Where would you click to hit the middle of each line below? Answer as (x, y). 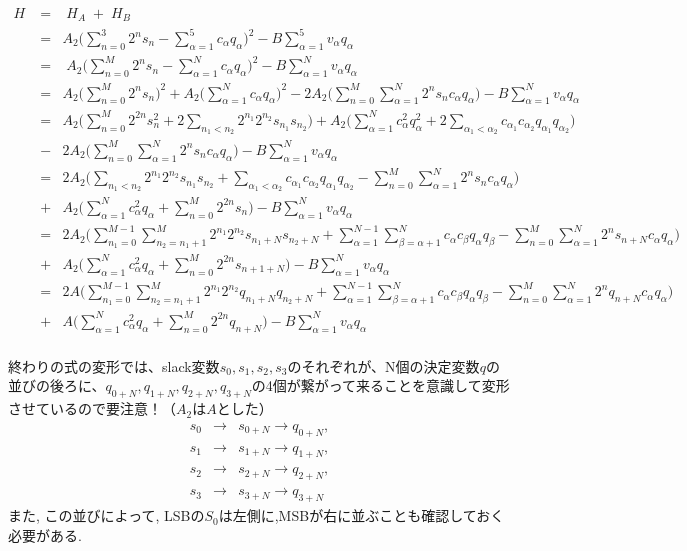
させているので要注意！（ (92, 408)
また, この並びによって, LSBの (106, 515)
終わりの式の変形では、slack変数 (114, 365)
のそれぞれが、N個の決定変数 (383, 365)
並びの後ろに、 (57, 385)
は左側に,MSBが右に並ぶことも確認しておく (361, 515)
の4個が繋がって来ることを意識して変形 (380, 385)
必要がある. (45, 534)
